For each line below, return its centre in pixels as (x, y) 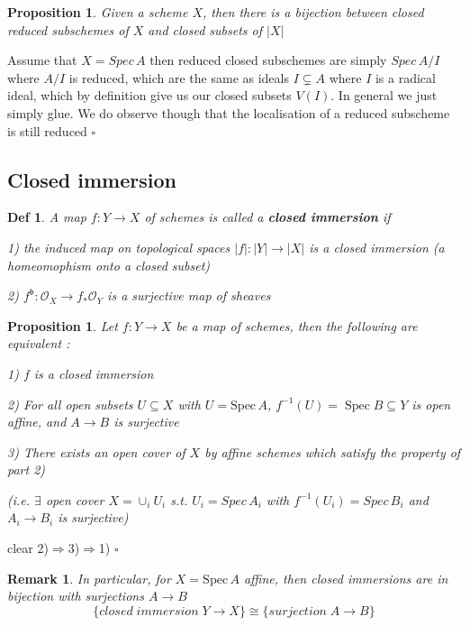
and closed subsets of (205, 29)
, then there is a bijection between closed (313, 12)
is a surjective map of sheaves (189, 295)
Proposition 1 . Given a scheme (98, 12)
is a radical (405, 77)
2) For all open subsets (70, 404)
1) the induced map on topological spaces (119, 247)
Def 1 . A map (47, 217)
